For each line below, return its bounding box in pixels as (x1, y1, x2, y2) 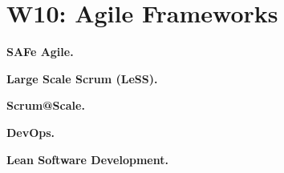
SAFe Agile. (6, 43, 74, 60)
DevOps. (6, 123, 55, 140)
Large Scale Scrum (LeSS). (6, 70, 158, 86)
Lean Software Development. (6, 151, 168, 167)
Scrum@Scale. (6, 97, 85, 114)
